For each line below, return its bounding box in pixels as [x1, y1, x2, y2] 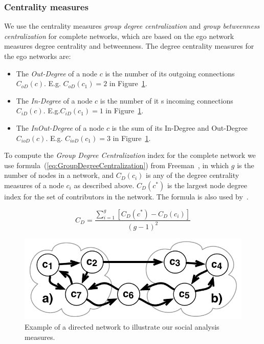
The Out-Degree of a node [16, 68, 98, 78]
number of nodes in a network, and [4, 170, 114, 180]
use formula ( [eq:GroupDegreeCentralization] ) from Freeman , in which [4, 159, 229, 170]
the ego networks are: [4, 51, 71, 61]
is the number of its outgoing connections [105, 68, 235, 78]
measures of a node [4, 179, 64, 190]
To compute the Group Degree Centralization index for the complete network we [4, 150, 256, 160]
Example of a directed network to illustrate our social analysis [25, 321, 219, 332]
